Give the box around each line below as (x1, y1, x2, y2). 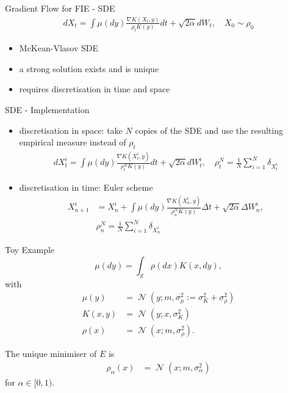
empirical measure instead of (19, 136, 126, 149)
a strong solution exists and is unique (19, 62, 159, 75)
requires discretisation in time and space (19, 83, 170, 95)
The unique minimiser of (5, 347, 97, 360)
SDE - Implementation (5, 103, 90, 116)
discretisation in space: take (19, 123, 123, 136)
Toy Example (5, 243, 55, 256)
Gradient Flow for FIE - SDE (5, 2, 115, 14)
